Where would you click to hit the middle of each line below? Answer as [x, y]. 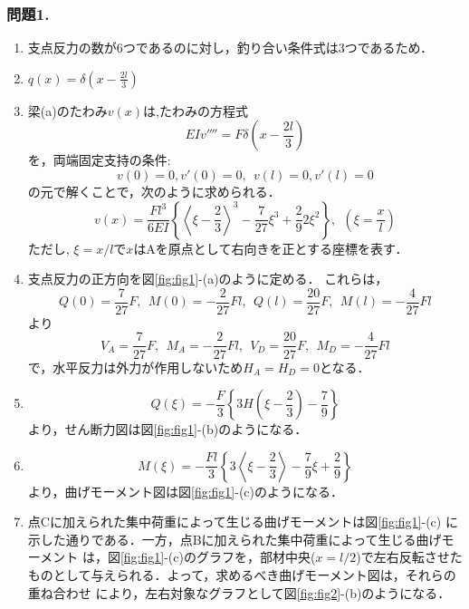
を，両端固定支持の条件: [99, 160]
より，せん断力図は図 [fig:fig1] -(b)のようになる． [167, 429]
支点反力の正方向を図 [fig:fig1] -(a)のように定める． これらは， [208, 279]
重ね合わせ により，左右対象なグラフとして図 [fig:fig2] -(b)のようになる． [239, 592]
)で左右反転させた [409, 557]
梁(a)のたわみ [67, 110]
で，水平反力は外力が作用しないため [135, 367]
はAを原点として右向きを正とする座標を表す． [271, 248]
